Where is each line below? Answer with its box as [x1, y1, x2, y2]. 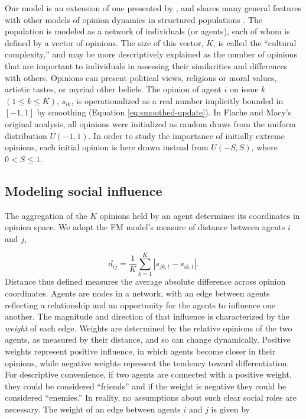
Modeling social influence [5, 181, 162, 199]
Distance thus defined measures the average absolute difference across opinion [5, 275, 286, 288]
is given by [211, 402, 250, 415]
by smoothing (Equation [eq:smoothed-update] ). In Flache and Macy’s [37, 106, 292, 118]
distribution [5, 129, 47, 141]
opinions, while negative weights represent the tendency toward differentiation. [5, 356, 289, 369]
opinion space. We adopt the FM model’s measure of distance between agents [5, 221, 285, 233]
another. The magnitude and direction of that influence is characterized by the [5, 310, 289, 323]
